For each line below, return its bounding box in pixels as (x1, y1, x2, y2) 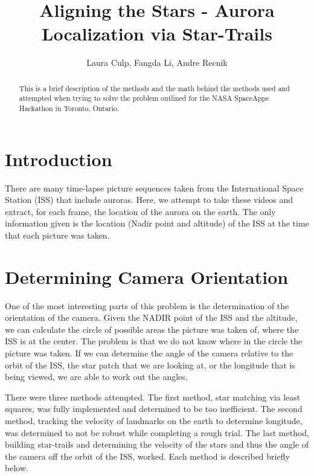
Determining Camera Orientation (5, 264, 289, 289)
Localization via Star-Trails (42, 21, 272, 46)
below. (5, 462, 28, 474)
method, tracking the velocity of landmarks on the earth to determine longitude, (5, 414, 303, 427)
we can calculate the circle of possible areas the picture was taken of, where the (5, 323, 299, 335)
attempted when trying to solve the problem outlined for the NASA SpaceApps (19, 93, 269, 103)
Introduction (5, 146, 112, 171)
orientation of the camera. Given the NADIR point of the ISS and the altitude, (5, 311, 298, 324)
